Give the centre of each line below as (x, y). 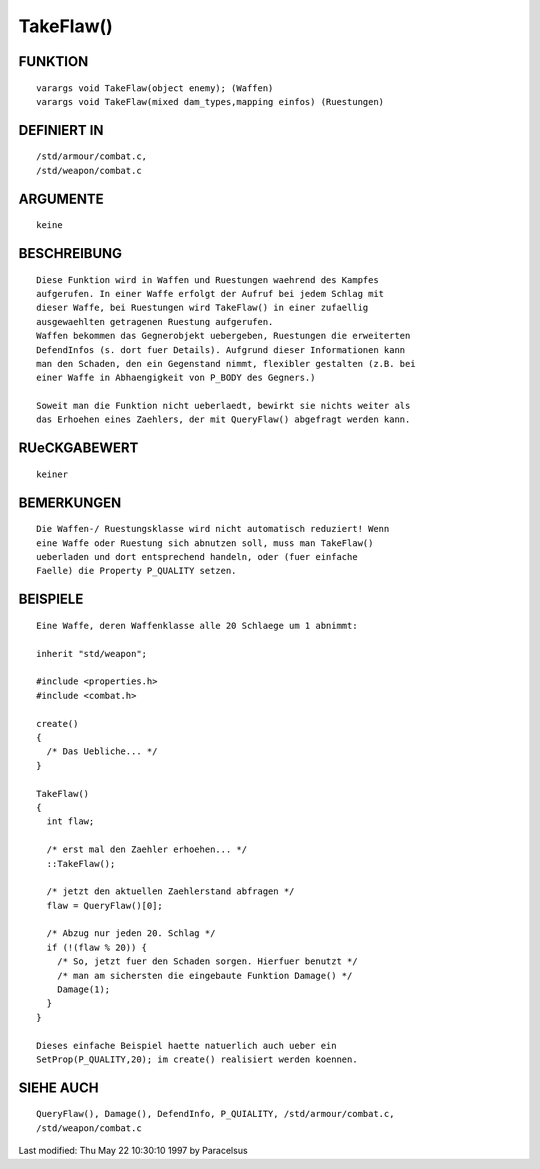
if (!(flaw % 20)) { (97, 947)
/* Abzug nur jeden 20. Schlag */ (131, 933)
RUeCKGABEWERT (78, 448)
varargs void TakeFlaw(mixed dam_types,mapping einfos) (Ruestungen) (210, 101)
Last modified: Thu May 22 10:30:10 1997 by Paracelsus (133, 1151)
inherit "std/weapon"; (92, 653)
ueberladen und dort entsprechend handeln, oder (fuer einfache (197, 557)
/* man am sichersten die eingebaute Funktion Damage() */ (204, 975)
